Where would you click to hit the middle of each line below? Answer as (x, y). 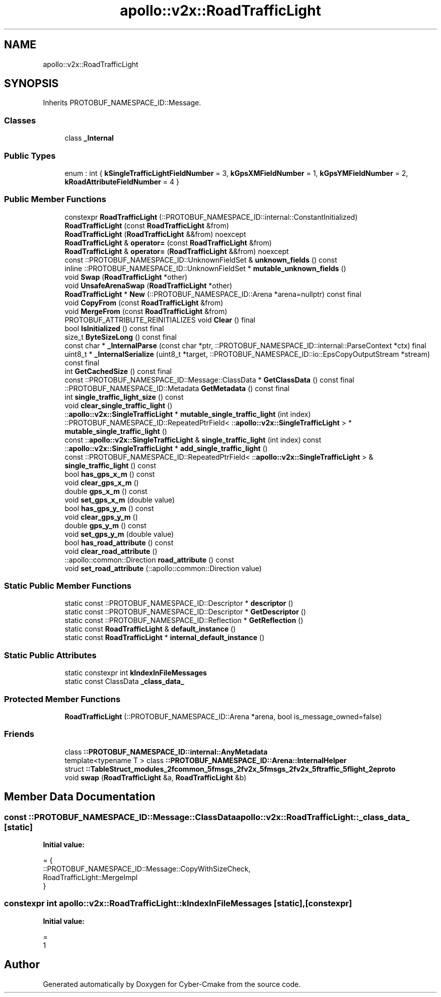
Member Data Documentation (80, 797)
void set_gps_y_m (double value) (119, 534)
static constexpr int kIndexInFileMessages (136, 673)
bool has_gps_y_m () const (109, 508)
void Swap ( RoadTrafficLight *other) (126, 277)
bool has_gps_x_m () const (110, 474)
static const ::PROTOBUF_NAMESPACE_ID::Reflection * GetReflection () (184, 620)
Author (22, 965)
